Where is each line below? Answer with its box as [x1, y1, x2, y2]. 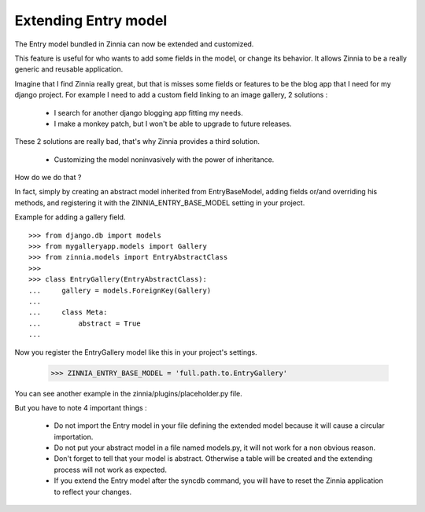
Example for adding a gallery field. [14, 212, 126, 222]
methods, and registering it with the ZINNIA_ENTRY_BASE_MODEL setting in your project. [14, 197, 305, 208]
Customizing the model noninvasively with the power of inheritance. [54, 154, 275, 164]
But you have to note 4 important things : [14, 403, 147, 412]
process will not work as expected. [54, 465, 167, 474]
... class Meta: [28, 308, 108, 317]
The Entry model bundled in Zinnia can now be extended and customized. [14, 39, 254, 49]
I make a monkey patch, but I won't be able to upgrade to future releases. [54, 119, 292, 128]
